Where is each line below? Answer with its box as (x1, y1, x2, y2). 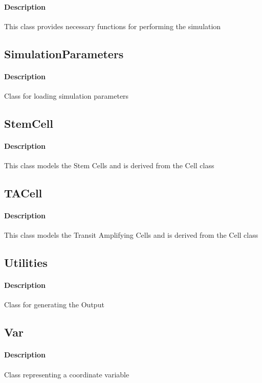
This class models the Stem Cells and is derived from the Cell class (4, 160, 214, 171)
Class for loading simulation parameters (4, 90, 129, 101)
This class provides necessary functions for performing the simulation (4, 20, 221, 31)
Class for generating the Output (4, 299, 104, 310)
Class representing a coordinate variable (4, 369, 129, 379)
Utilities (4, 255, 48, 271)
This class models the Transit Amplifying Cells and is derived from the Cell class (4, 230, 258, 240)
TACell (4, 185, 42, 201)
